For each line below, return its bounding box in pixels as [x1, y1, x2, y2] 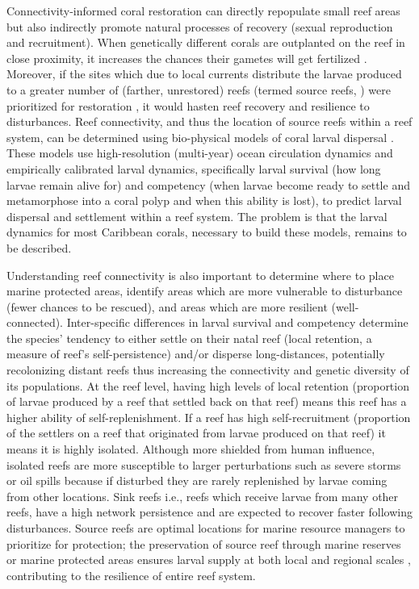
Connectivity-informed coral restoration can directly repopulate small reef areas [6, 2, 400, 19]
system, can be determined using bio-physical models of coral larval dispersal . [6, 128, 394, 145]
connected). [6, 314, 63, 331]
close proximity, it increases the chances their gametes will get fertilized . [6, 49, 367, 66]
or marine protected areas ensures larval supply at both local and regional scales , [6, 551, 411, 568]
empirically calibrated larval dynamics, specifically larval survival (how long [6, 160, 381, 177]
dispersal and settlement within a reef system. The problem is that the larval [6, 207, 388, 224]
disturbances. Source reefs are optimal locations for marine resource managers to [6, 520, 405, 536]
